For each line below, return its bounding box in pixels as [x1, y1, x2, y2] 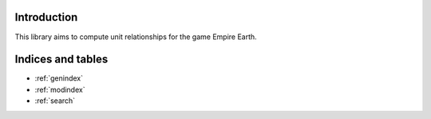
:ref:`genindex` [34, 73, 84, 83]
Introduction [14, 10, 78, 24]
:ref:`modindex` [34, 85, 85, 94]
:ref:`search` [34, 96, 76, 105]
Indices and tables [14, 53, 109, 66]
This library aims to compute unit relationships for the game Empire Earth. [14, 32, 257, 42]
